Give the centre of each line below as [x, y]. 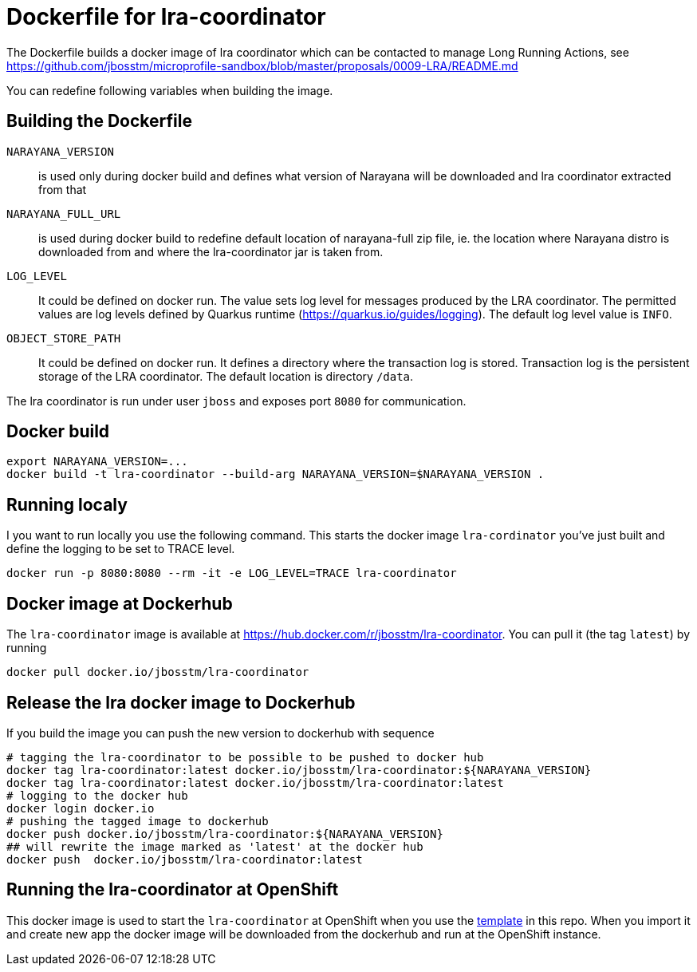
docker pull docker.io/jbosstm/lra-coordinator [158, 672]
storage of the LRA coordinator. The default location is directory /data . [226, 376]
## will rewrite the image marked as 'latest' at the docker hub [215, 846]
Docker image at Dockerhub [120, 603]
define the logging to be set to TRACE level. [121, 549]
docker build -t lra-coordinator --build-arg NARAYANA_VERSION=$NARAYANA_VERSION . [276, 474]
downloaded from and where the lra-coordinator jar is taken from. [211, 251]
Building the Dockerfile [99, 121]
